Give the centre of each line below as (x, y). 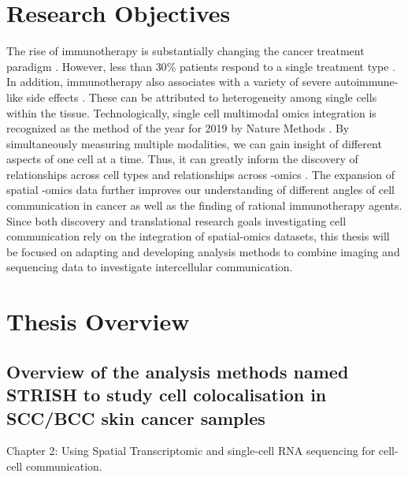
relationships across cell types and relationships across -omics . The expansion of (200, 174)
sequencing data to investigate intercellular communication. (150, 267)
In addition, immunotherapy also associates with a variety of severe (169, 82)
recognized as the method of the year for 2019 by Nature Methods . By (178, 128)
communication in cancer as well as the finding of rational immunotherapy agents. (204, 205)
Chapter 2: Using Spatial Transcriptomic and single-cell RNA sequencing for (191, 451)
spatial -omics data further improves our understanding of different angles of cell (200, 190)
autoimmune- (366, 82)
